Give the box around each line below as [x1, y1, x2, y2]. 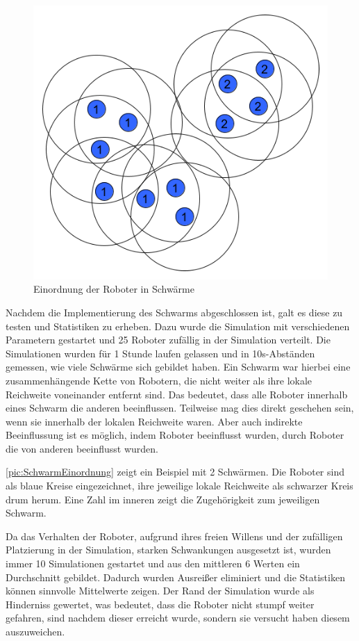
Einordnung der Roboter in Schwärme [33, 282, 194, 296]
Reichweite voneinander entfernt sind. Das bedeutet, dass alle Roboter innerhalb [6, 387, 348, 401]
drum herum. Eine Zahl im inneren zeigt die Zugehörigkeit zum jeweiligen [6, 492, 320, 506]
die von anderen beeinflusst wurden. [6, 441, 158, 455]
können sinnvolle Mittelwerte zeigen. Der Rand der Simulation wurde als [6, 583, 315, 598]
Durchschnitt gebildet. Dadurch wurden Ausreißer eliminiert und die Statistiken [6, 569, 345, 584]
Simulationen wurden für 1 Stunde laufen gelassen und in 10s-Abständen [6, 346, 315, 360]
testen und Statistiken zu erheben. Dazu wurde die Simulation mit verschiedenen [6, 318, 350, 333]
